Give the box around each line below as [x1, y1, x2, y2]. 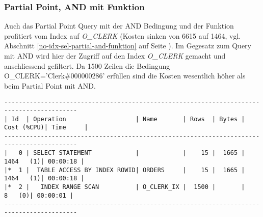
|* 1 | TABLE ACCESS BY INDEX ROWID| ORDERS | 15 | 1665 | [4, 166, 245, 174]
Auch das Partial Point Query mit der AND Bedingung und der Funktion [4, 20, 234, 31]
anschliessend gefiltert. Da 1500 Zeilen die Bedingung [4, 60, 170, 71]
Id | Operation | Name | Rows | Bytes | [11, 115, 245, 123]
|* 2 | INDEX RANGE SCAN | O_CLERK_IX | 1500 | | [4, 183, 245, 191]
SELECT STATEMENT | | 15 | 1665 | [33, 149, 245, 157]
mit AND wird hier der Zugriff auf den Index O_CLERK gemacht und [4, 50, 226, 61]
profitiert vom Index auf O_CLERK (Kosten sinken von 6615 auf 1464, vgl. [4, 30, 241, 41]
